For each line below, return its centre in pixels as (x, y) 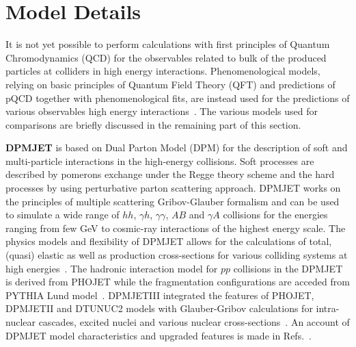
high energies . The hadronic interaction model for (112, 268)
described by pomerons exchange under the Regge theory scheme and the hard (170, 174)
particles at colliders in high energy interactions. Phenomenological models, (163, 71)
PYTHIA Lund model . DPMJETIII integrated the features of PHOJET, (160, 295)
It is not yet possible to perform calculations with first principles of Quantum (168, 44)
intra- (328, 308)
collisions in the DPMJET (288, 268)
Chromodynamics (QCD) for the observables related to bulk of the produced (166, 57)
